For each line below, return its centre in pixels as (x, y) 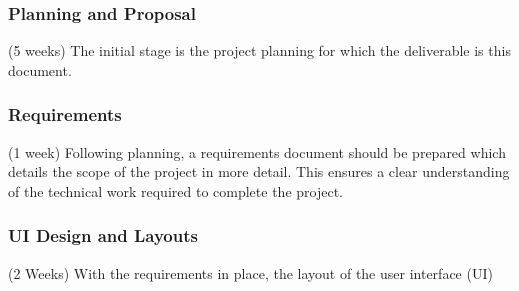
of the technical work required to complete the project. (175, 190)
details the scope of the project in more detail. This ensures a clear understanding (259, 171)
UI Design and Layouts (103, 235)
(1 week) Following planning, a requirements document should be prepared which (257, 151)
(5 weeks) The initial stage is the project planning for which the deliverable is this (259, 50)
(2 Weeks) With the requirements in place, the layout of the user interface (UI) (250, 272)
